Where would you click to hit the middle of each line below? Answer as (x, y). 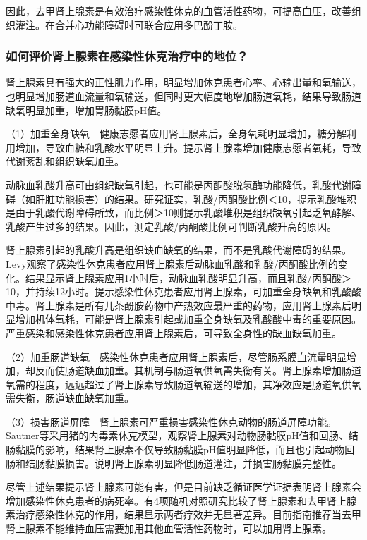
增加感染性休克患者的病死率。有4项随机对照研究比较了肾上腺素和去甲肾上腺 (181, 500)
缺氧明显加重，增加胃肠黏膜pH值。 (86, 110)
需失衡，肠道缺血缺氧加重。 (70, 398)
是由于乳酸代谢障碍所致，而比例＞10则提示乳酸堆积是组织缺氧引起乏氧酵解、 (183, 213)
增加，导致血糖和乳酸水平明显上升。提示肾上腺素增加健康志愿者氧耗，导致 (188, 147)
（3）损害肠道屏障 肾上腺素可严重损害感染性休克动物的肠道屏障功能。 (171, 421)
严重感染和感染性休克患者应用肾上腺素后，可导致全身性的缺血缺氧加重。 (174, 332)
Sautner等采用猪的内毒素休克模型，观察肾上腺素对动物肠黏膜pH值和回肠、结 (182, 435)
